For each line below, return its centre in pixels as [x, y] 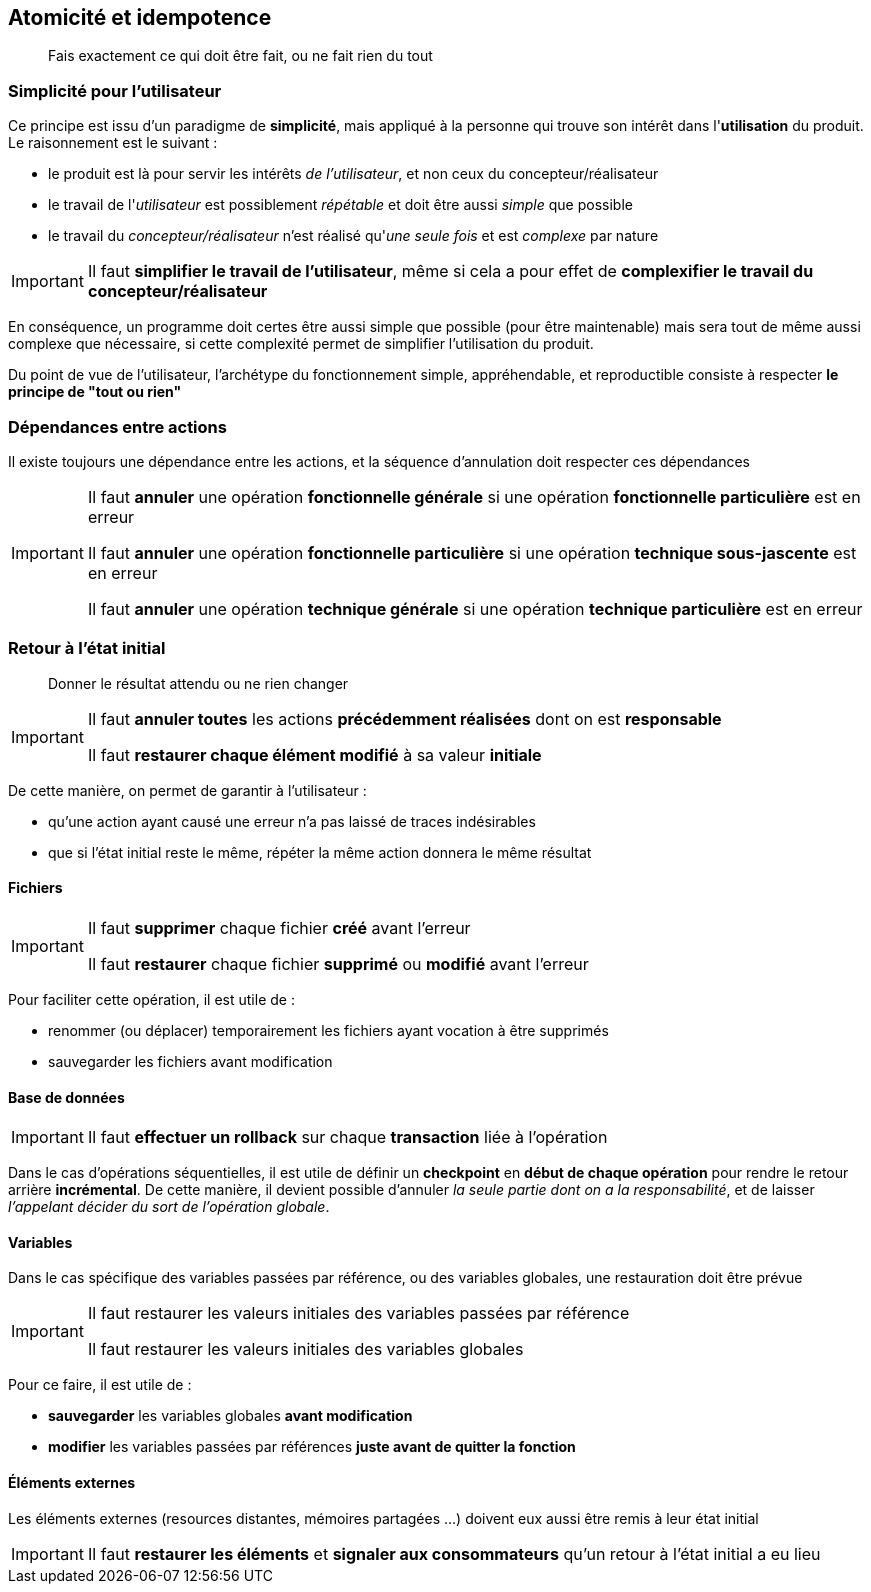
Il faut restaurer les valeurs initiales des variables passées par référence [358, 1313]
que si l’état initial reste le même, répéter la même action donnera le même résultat [320, 852]
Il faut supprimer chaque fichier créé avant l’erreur [279, 927]
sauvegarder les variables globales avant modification [230, 1416]
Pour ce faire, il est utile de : [100, 1385]
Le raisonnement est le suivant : [113, 143]
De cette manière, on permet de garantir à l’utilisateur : [187, 790]
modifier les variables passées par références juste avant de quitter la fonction [312, 1447]
